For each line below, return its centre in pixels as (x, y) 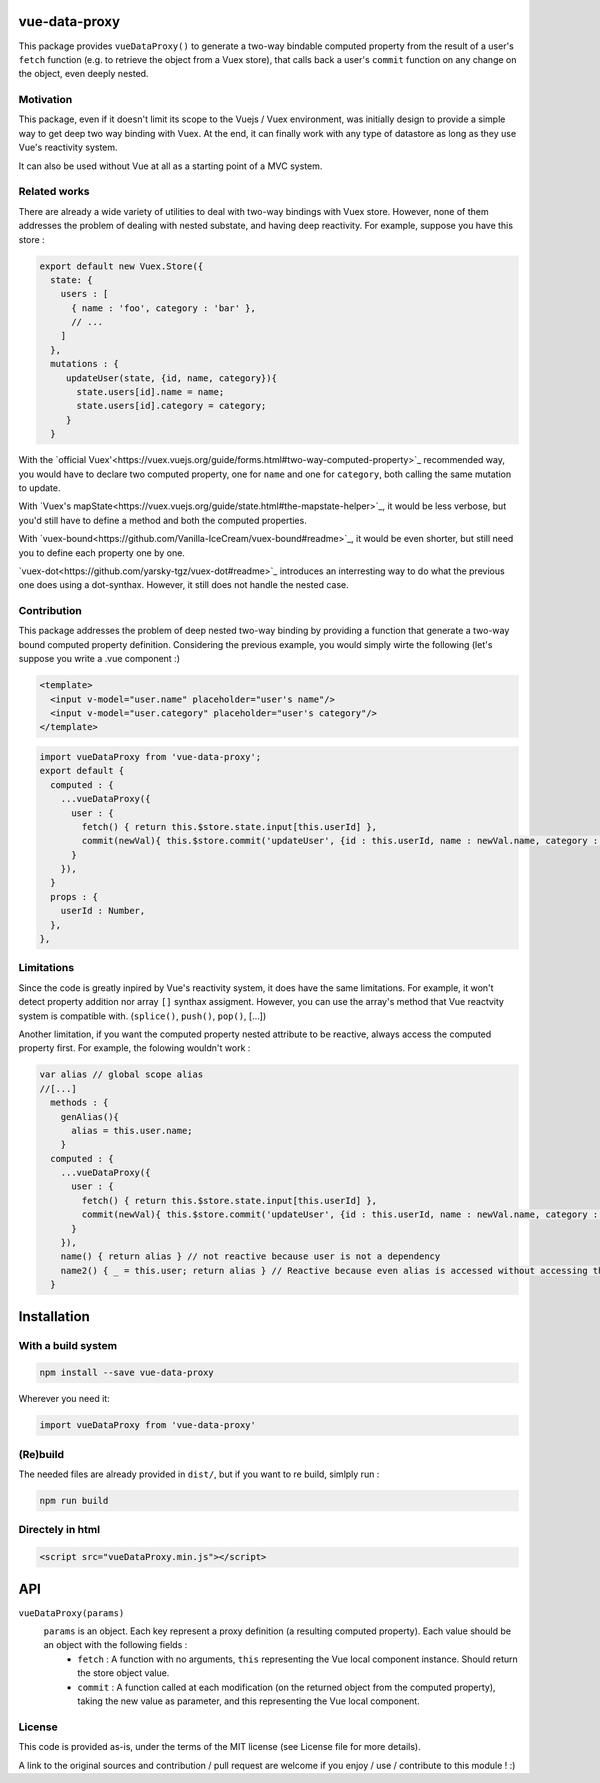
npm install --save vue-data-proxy (126, 1373)
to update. (39, 487)
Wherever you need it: (64, 1399)
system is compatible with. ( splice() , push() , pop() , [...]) (142, 1016)
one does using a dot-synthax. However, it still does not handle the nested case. (183, 585)
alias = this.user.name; (132, 1130)
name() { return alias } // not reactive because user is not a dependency (250, 1256)
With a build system (68, 1345)
